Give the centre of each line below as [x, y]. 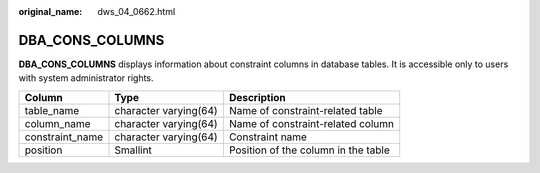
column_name [57, 123]
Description [257, 97]
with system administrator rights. [86, 78]
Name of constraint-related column [311, 123]
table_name [52, 110]
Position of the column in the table [309, 150]
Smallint [133, 150]
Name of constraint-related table [305, 110]
